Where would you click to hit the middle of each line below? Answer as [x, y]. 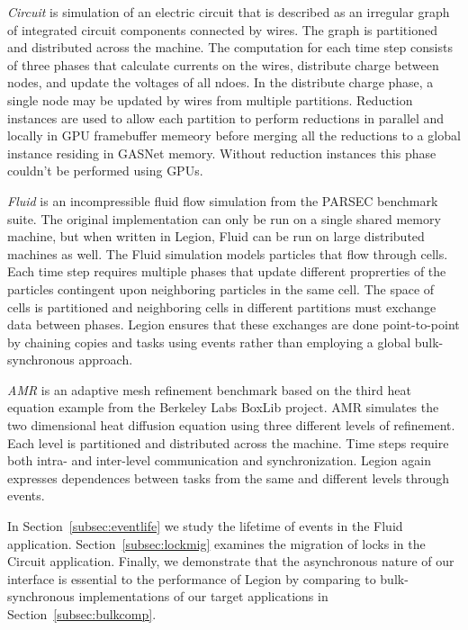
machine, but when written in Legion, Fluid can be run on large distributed [216, 236]
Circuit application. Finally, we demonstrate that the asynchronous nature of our [231, 561]
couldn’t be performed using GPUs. [105, 171]
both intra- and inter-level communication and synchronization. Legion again [219, 460]
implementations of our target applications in [203, 596]
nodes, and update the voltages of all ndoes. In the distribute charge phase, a [220, 82]
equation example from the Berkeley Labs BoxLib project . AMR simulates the [223, 407]
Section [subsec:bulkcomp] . [82, 614]
